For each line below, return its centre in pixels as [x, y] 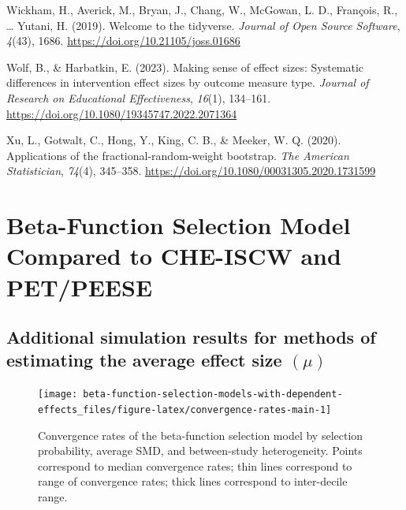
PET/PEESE [80, 287]
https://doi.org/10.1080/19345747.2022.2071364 [122, 113]
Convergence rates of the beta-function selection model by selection [201, 435]
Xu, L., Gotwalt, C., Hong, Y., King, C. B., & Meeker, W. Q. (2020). [174, 140]
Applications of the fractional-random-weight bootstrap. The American [178, 155]
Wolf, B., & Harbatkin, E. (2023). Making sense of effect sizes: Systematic [185, 67]
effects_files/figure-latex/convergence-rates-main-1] [185, 409]
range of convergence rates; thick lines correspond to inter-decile [193, 481]
